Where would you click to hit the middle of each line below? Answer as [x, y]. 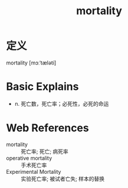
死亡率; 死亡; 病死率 [45, 151]
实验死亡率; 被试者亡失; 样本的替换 [63, 179]
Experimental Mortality [34, 171]
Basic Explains [42, 87]
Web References [48, 128]
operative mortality [29, 158]
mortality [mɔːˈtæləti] [31, 63]
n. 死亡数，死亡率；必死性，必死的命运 [62, 103]
